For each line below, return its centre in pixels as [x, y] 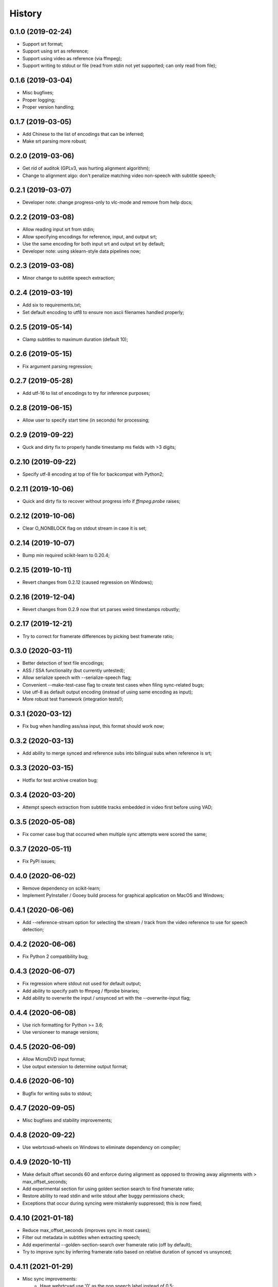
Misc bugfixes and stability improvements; [67, 1120]
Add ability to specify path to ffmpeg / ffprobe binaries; [81, 990]
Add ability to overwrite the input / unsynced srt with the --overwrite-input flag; [107, 998]
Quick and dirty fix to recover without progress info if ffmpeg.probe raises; [101, 501]
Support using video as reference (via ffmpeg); [72, 58]
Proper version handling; [48, 107]
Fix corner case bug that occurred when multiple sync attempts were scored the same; [115, 834]
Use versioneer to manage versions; [61, 1032]
